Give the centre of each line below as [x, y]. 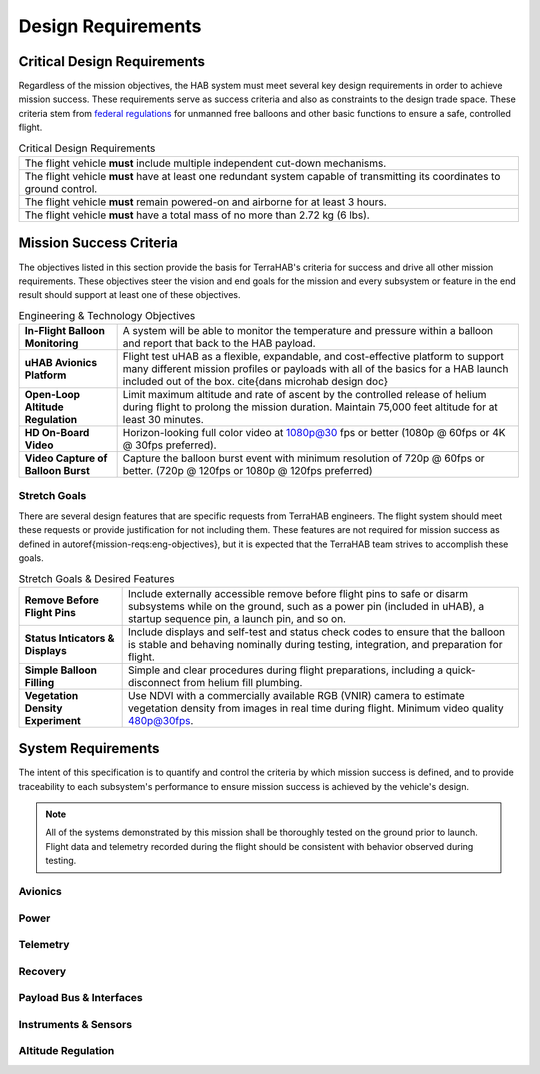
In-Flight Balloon [64, 331]
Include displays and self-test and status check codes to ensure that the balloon [316, 632]
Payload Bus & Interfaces [81, 998]
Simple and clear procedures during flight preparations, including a [285, 670]
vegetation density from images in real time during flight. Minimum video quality [315, 708]
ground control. [61, 188]
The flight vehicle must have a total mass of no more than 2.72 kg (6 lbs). [197, 215]
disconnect [154, 682]
